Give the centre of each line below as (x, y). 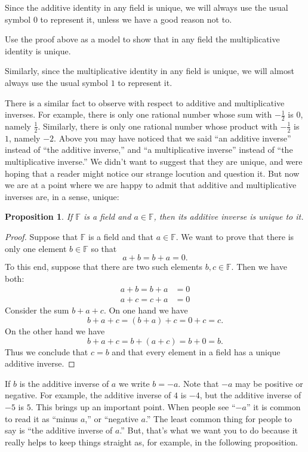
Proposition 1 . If (39, 216)
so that (104, 248)
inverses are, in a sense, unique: (62, 196)
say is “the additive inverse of (59, 430)
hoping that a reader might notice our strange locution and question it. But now (152, 173)
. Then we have (259, 267)
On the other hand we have (55, 331)
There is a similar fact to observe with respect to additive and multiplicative (145, 102)
